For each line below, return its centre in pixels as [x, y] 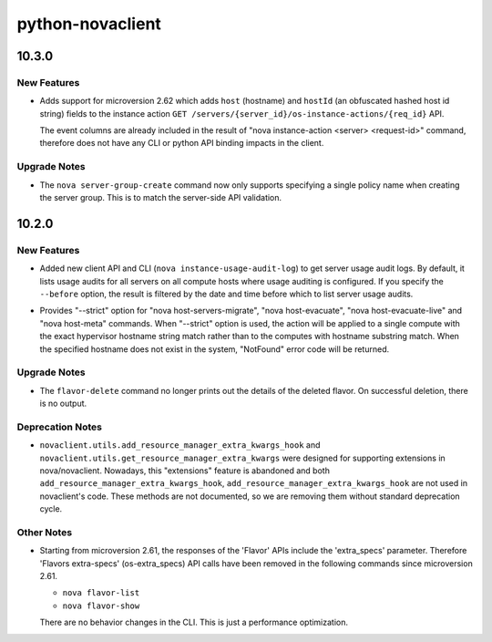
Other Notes [45, 532]
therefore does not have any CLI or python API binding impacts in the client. [182, 143]
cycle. [51, 509]
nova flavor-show [101, 606]
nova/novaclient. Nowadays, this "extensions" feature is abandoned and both [184, 471]
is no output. [63, 404]
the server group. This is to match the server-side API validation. [161, 198]
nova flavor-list [101, 593]
